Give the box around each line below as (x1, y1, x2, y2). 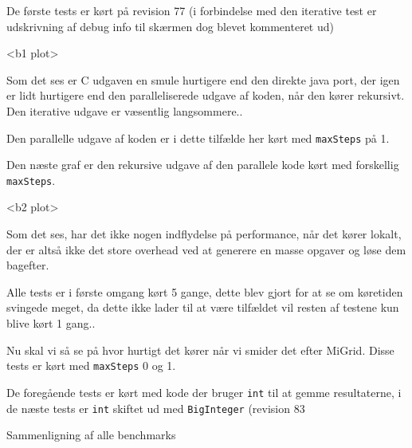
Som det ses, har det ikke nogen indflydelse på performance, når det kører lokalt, (6, 226, 402, 242)
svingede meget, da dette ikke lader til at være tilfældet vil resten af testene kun (6, 299, 399, 316)
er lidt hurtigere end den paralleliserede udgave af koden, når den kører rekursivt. (6, 87, 405, 104)
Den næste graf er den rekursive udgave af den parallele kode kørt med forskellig (6, 156, 399, 173)
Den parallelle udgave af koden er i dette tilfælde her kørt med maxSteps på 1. (6, 129, 390, 146)
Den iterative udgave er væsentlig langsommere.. (6, 102, 243, 119)
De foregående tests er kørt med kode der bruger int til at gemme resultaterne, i (6, 383, 402, 400)
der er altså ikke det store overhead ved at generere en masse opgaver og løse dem (6, 241, 406, 257)
